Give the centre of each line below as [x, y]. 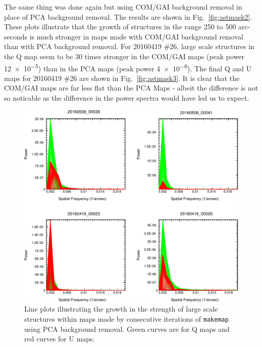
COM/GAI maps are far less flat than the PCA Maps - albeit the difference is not [131, 88]
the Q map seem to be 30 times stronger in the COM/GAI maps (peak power [124, 56]
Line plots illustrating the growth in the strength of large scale [121, 309]
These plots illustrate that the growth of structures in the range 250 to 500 [120, 27]
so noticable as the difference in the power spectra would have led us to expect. [127, 98]
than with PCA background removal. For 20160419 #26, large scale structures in [129, 46]
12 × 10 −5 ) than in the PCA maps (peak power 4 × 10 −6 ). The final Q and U [128, 67]
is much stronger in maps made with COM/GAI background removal [136, 36]
